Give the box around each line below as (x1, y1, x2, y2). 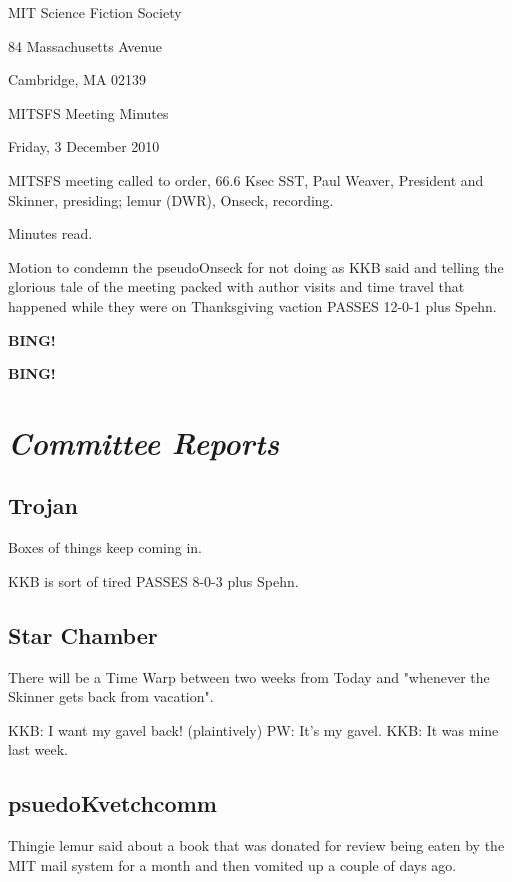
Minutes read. (8, 223, 93, 244)
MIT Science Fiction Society (8, 2, 182, 22)
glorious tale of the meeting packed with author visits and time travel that (8, 276, 465, 297)
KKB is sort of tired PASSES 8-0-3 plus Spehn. (8, 570, 299, 591)
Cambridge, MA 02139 (8, 69, 147, 90)
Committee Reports (8, 421, 280, 463)
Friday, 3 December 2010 (8, 136, 160, 157)
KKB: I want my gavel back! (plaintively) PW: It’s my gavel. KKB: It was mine (8, 719, 499, 740)
